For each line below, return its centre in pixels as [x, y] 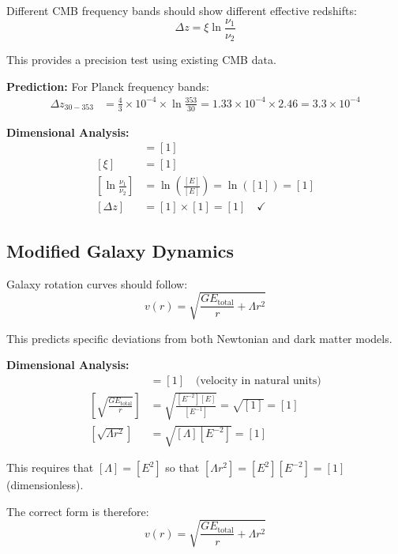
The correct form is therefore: [78, 511]
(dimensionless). [45, 485]
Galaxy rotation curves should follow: [97, 283]
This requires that [50, 467]
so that [182, 467]
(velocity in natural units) [259, 381]
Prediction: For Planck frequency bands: [108, 86]
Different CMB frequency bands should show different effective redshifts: [182, 10]
